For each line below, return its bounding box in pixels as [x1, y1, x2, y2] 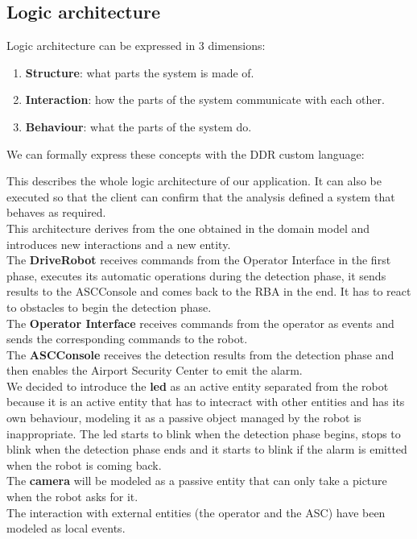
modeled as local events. [6, 520, 126, 537]
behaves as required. [6, 204, 106, 221]
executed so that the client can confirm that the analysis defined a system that [6, 188, 395, 205]
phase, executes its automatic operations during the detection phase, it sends [6, 267, 386, 284]
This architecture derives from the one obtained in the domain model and [6, 219, 370, 236]
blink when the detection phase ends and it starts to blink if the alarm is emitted [6, 441, 407, 458]
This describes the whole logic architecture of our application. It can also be [6, 172, 382, 189]
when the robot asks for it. [6, 488, 138, 505]
